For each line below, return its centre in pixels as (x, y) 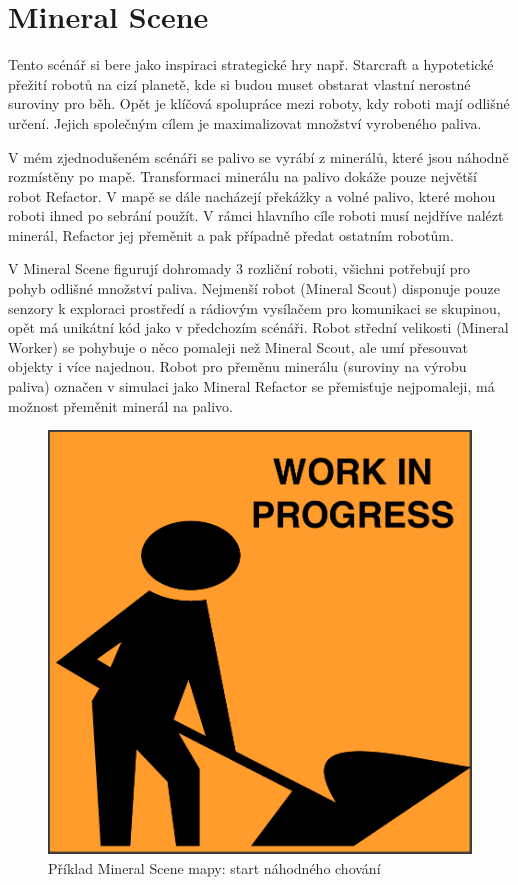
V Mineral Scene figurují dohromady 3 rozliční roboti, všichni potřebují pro (239, 268)
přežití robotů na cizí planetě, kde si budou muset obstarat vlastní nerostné (239, 83)
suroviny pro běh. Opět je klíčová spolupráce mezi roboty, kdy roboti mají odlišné (259, 103)
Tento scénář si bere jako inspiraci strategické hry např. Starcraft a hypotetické (251, 64)
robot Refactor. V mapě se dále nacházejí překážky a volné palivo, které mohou (252, 195)
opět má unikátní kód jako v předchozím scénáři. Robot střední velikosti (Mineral (258, 327)
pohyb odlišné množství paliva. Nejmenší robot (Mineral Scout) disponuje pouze (254, 288)
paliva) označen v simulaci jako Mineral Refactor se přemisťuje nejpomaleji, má (251, 386)
